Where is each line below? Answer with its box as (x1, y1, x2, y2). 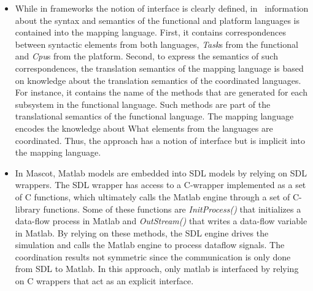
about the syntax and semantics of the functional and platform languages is (15, 13, 300, 26)
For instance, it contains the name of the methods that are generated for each (15, 86, 307, 99)
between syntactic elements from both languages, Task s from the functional (15, 37, 298, 50)
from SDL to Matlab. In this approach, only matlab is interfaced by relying (15, 262, 299, 275)
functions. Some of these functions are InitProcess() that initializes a (43, 202, 301, 215)
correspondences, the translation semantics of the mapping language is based (15, 61, 304, 74)
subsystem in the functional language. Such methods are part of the (15, 97, 271, 110)
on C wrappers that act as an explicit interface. (15, 274, 194, 287)
